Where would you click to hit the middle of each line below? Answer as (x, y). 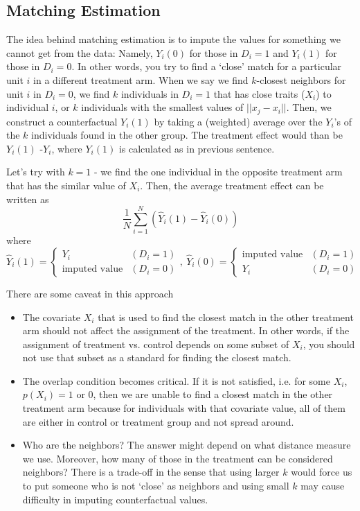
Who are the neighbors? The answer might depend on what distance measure (187, 445)
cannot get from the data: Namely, (80, 52)
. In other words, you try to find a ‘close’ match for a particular (207, 66)
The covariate (52, 317)
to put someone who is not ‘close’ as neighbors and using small (156, 486)
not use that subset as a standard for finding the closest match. (157, 357)
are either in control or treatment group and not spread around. (158, 421)
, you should (329, 344)
